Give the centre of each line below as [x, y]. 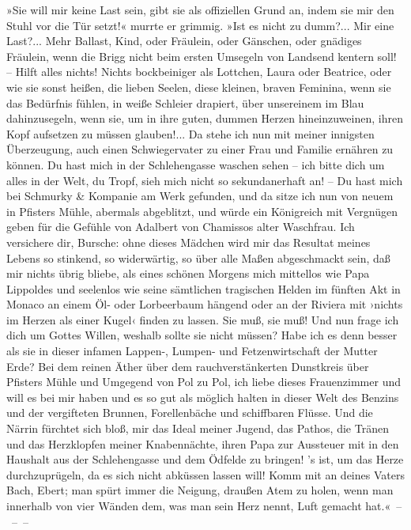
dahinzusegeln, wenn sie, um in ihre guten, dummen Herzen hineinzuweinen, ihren [205, 118]
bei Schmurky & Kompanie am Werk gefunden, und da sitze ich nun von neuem [200, 196]
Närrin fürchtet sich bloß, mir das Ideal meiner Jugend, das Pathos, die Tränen [198, 428]
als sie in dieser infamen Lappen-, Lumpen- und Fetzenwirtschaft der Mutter [192, 351]
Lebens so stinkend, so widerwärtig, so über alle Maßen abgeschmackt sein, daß [198, 257]
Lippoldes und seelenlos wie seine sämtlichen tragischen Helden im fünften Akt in [204, 288]
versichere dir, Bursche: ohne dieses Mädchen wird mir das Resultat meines [189, 242]
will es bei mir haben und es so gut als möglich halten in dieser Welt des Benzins [203, 397]
